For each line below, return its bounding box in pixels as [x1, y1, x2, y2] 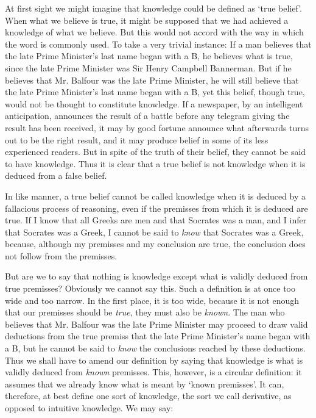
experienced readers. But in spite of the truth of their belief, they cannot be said [5, 145, 306, 158]
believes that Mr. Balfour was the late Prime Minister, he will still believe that [5, 73, 299, 86]
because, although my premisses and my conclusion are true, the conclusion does [5, 237, 306, 250]
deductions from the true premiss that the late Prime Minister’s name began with [5, 330, 311, 342]
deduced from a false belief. [5, 169, 107, 182]
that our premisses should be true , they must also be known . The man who [5, 306, 285, 319]
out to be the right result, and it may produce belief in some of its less [5, 133, 269, 146]
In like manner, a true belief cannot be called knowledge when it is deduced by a [5, 189, 306, 202]
